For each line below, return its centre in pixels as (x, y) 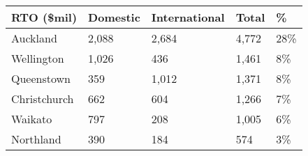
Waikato (32, 119)
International (188, 17)
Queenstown (41, 78)
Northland (36, 139)
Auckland (34, 38)
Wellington (38, 58)
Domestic (114, 17)
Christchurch (43, 99)
